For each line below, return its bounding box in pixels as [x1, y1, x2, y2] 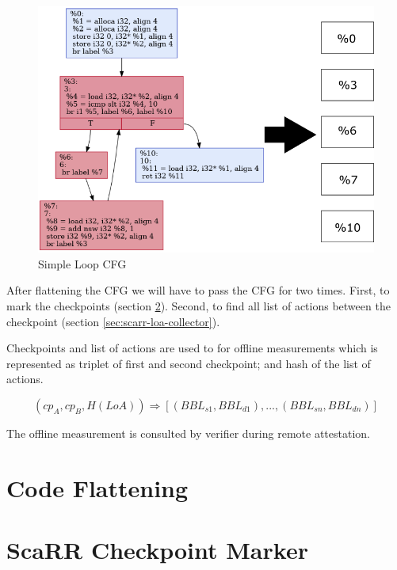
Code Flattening [6, 471, 189, 503]
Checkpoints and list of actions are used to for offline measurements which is [6, 340, 378, 356]
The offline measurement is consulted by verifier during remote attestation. [6, 425, 370, 442]
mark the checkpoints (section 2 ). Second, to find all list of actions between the [6, 298, 391, 314]
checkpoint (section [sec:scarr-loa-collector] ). [6, 313, 220, 329]
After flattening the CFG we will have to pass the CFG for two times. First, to [6, 282, 390, 298]
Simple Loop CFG [38, 255, 127, 272]
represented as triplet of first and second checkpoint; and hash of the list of [6, 355, 371, 371]
